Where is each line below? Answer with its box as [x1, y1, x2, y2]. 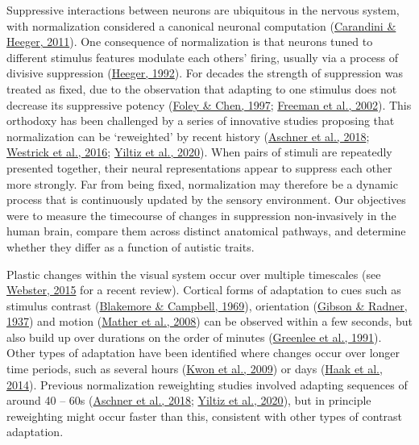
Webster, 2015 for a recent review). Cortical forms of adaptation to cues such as [6, 281, 401, 298]
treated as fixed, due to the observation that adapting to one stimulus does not [6, 80, 397, 97]
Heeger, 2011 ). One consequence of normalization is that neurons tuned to [6, 33, 373, 50]
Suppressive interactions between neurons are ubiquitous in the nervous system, [6, 2, 400, 18]
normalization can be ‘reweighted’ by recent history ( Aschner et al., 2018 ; [6, 127, 370, 144]
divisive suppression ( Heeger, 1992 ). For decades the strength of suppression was [6, 64, 403, 81]
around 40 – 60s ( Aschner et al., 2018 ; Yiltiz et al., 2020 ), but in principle [6, 392, 371, 409]
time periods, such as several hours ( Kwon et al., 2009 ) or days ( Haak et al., [6, 360, 383, 377]
